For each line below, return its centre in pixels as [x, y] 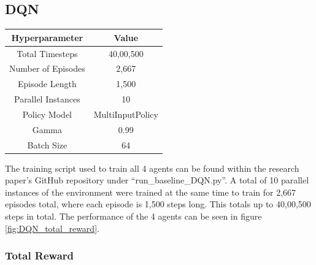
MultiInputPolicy [126, 114]
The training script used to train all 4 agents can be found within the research [152, 168]
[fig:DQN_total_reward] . [52, 228]
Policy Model [47, 114]
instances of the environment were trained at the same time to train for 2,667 [151, 192]
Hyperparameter [47, 37]
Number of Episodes [47, 68]
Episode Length [47, 84]
